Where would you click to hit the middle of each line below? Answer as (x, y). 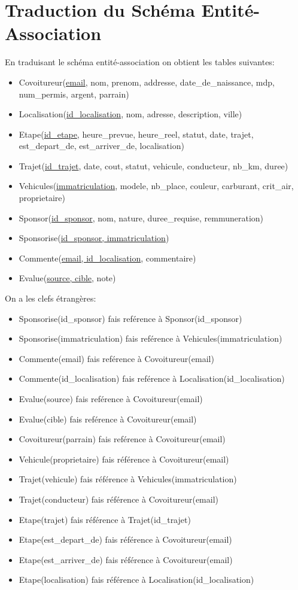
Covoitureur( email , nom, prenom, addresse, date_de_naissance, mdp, (147, 82)
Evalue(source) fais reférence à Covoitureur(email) (111, 399)
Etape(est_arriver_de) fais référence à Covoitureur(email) (126, 559)
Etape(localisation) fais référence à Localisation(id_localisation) (136, 580)
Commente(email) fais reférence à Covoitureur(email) (116, 358)
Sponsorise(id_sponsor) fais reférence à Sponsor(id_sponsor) (130, 318)
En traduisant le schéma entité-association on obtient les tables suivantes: (140, 62)
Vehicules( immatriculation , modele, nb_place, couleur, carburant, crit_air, (156, 186)
